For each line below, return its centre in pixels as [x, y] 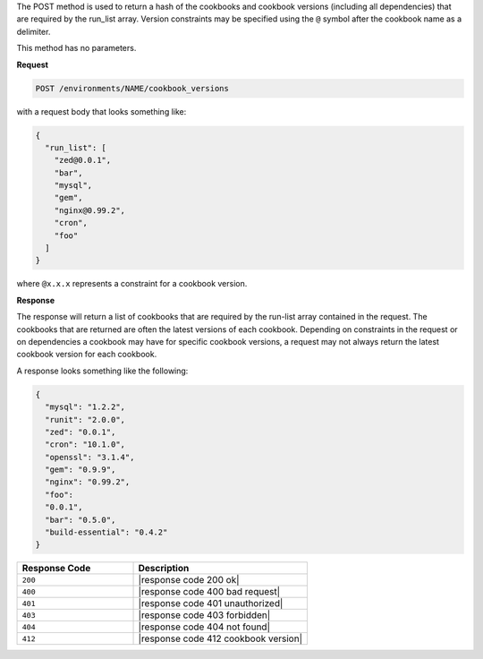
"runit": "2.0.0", [85, 419]
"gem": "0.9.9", [80, 470]
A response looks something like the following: [102, 371]
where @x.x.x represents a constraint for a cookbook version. [132, 284]
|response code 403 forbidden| [204, 615]
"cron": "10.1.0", [85, 445]
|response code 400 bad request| [209, 592]
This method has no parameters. [76, 48]
